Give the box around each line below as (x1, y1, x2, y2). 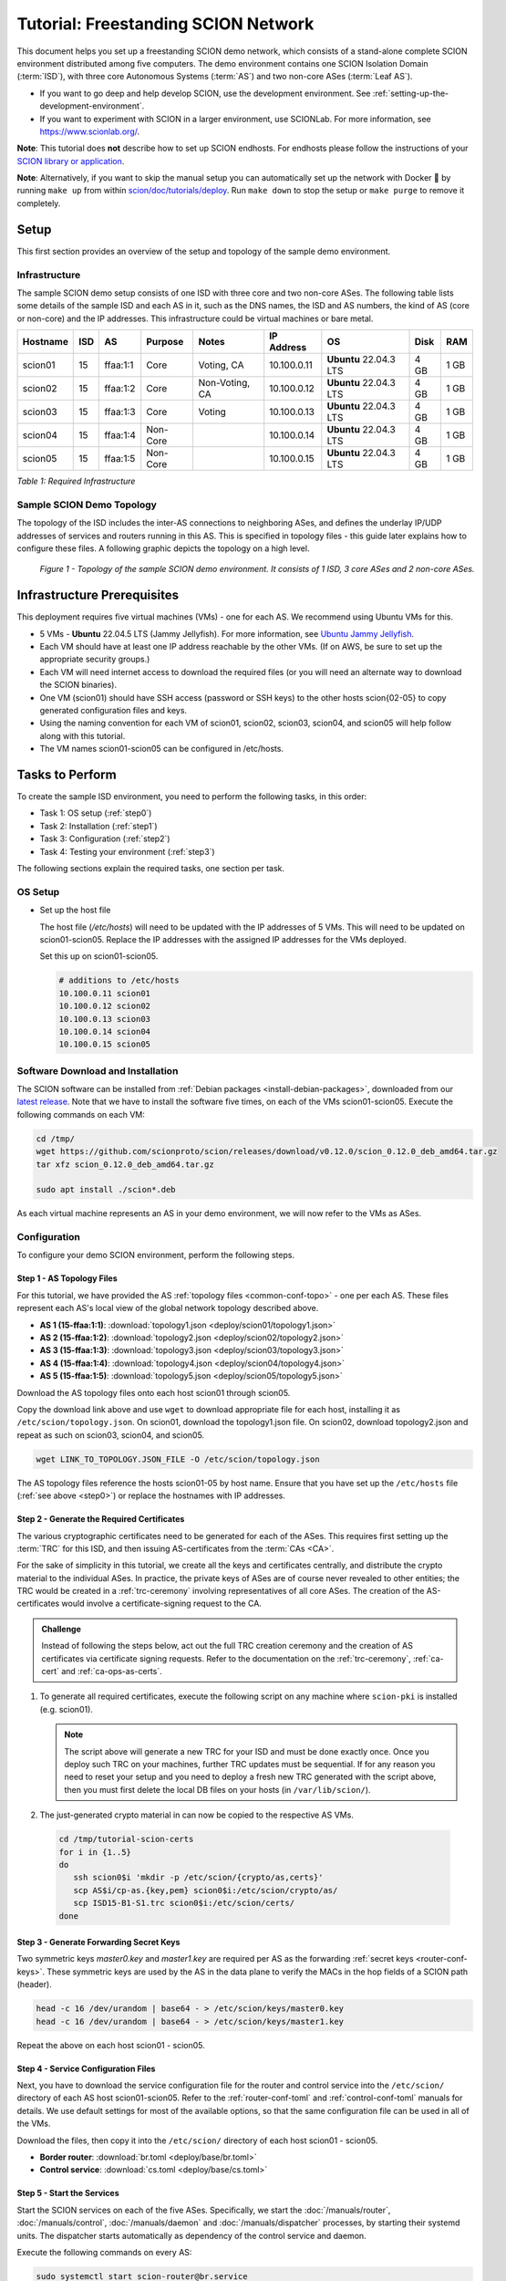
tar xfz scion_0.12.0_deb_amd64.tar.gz (36, 1159, 214, 1170)
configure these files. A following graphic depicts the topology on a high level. (16, 543, 310, 554)
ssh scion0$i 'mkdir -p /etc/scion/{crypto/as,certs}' (73, 1872, 324, 1883)
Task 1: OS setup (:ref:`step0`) (39, 807, 152, 818)
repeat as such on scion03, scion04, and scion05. (16, 1429, 205, 1441)
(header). (16, 1979, 52, 1990)
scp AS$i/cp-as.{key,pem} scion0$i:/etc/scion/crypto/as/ (73, 1885, 338, 1895)
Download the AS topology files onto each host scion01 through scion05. (16, 1387, 291, 1398)
